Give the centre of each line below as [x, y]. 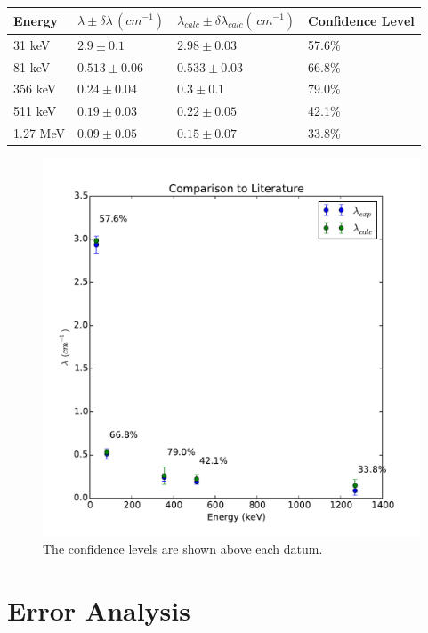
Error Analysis [99, 609]
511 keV [35, 111]
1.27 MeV [39, 133]
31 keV [32, 44]
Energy [36, 20]
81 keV [32, 66]
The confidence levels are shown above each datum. [183, 548]
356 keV [35, 89]
